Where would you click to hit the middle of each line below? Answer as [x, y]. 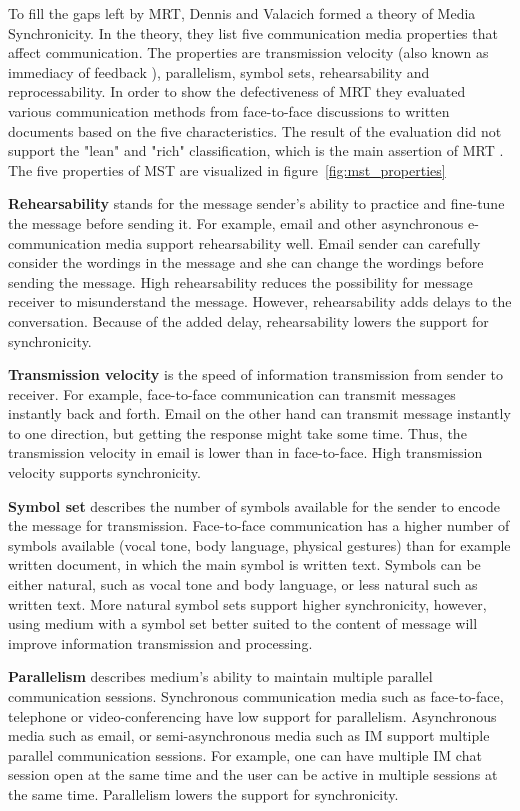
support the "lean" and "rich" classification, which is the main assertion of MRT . [256, 150]
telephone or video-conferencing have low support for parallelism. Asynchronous [252, 715]
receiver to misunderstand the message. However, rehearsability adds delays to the [260, 301]
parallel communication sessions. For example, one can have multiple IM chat [245, 754]
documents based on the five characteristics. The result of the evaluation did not [255, 130]
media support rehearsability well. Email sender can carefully [293, 242]
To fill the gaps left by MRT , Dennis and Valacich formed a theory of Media [242, 13]
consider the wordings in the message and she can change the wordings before [246, 262]
